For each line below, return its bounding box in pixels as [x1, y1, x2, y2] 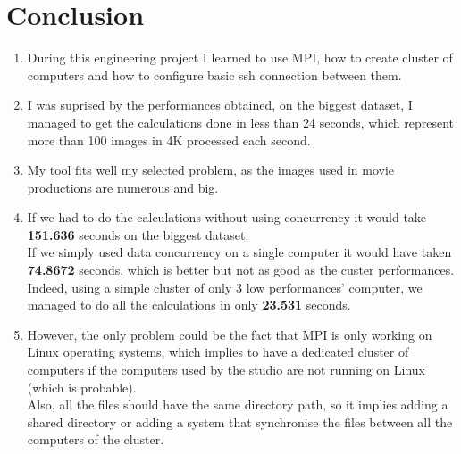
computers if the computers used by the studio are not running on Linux [27, 360, 425, 379]
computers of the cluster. [27, 430, 164, 449]
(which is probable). [27, 377, 137, 396]
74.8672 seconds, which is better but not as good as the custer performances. [27, 260, 455, 279]
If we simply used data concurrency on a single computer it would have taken [27, 243, 452, 261]
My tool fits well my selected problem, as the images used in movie [27, 161, 395, 179]
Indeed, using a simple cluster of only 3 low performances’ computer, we [27, 277, 423, 296]
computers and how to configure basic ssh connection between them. [27, 65, 402, 84]
